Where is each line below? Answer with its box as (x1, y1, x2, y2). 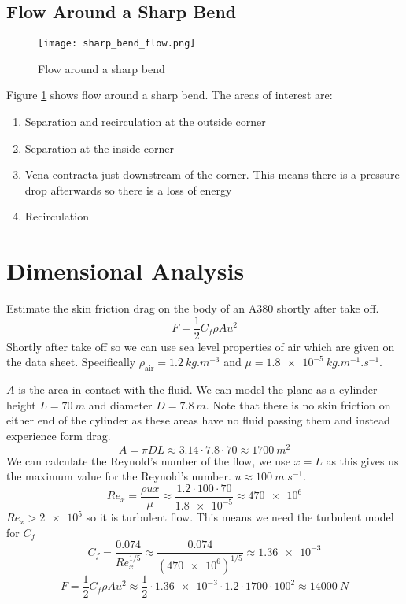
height (6, 396, 36, 413)
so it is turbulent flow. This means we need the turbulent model (86, 509, 394, 525)
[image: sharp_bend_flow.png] (38, 38, 196, 50)
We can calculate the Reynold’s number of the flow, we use (6, 452, 290, 469)
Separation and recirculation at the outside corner (24, 113, 266, 130)
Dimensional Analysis (6, 254, 245, 287)
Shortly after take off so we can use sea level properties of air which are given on (6, 338, 395, 354)
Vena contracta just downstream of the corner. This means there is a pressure (24, 166, 400, 183)
